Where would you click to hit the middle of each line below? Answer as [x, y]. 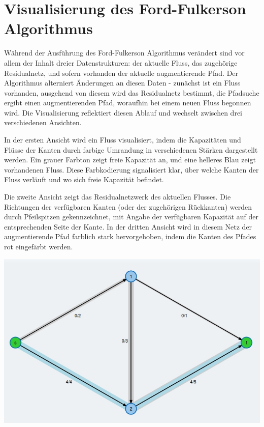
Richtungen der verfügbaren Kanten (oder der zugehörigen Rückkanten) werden [128, 206]
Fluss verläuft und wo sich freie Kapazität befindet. [84, 179]
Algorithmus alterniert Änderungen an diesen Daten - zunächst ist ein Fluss [122, 83]
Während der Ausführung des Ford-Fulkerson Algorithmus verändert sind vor [124, 53]
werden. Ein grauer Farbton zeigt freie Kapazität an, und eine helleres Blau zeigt [130, 160]
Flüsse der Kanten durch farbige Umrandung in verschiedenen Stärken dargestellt [131, 149]
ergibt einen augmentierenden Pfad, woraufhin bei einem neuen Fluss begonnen [128, 103]
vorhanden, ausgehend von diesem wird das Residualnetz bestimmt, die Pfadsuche [132, 92]
